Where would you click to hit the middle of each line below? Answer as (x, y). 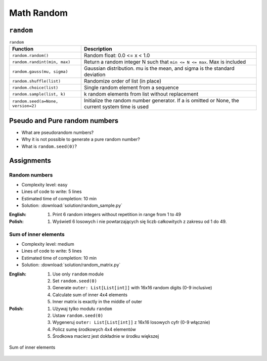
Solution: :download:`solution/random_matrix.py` (71, 265)
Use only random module (78, 274)
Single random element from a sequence (132, 88)
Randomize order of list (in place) (123, 81)
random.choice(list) (35, 87)
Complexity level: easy (44, 184)
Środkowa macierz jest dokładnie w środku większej (106, 336)
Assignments (30, 160)
